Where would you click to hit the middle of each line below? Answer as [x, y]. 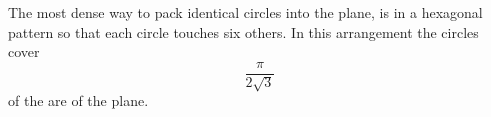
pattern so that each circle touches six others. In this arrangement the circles [243, 31]
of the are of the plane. [78, 100]
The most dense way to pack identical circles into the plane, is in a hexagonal [245, 12]
